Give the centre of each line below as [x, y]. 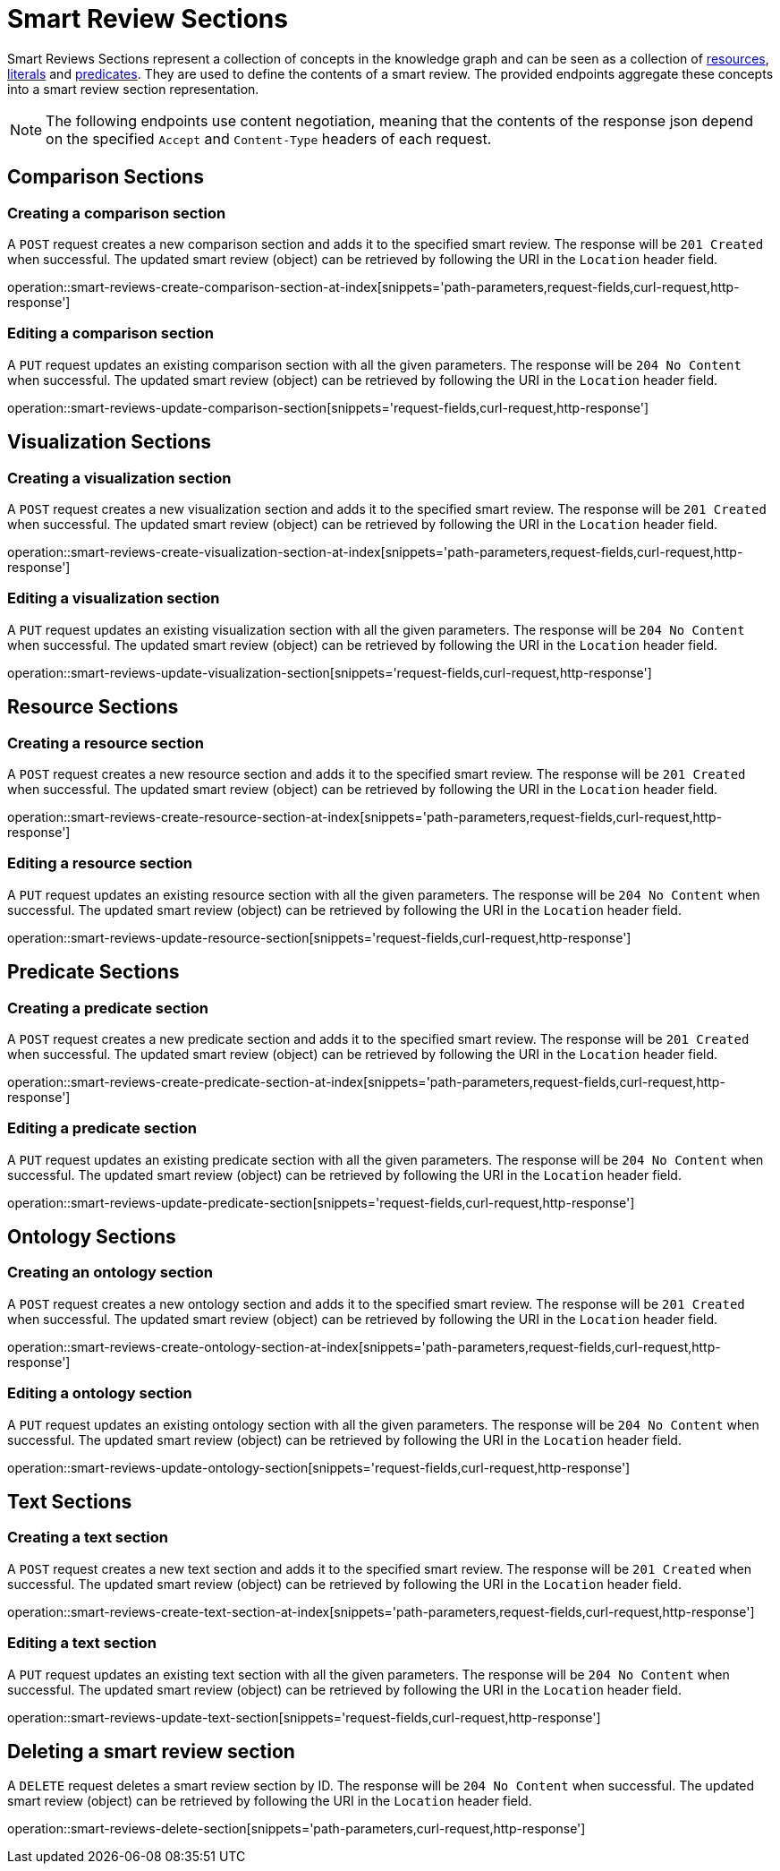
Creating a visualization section [119, 478]
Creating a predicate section [108, 1008]
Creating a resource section [106, 743]
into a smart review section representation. [133, 89]
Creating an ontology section [110, 1273]
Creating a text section [88, 1538]
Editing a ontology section [100, 1393]
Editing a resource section [100, 863]
